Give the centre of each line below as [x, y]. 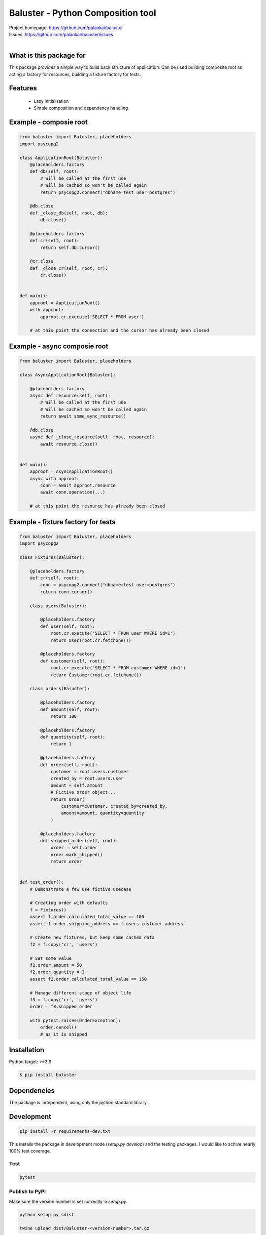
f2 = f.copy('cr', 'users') [64, 944]
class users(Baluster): [58, 606]
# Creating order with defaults [69, 903]
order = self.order [74, 848]
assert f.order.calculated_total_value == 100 [87, 917]
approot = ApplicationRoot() [65, 303]
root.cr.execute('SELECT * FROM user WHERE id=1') [113, 633]
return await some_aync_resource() [83, 416]
